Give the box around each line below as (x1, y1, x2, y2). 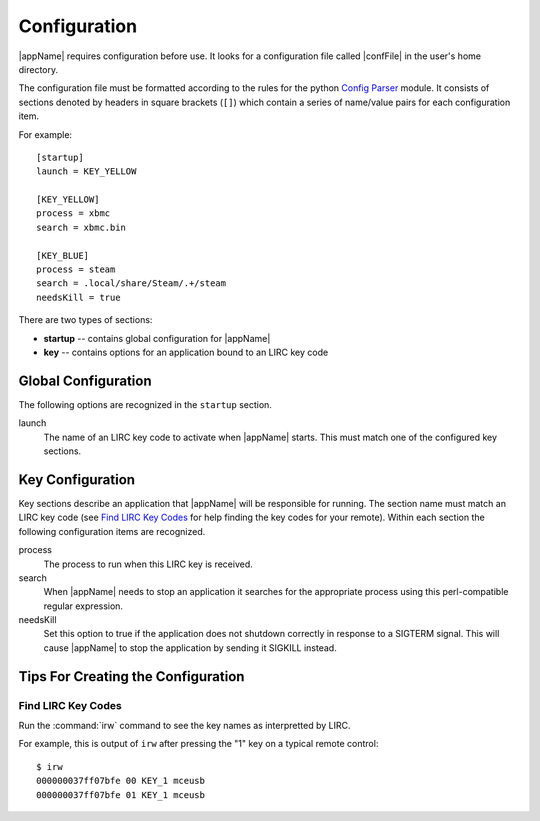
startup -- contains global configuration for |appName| (43, 332, 271, 344)
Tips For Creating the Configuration (18, 668, 245, 685)
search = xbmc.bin (36, 221, 127, 233)
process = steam (36, 264, 116, 275)
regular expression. (43, 600, 124, 612)
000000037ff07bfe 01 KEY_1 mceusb (36, 789, 205, 800)
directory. (18, 63, 59, 75)
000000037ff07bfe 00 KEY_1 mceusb (36, 775, 205, 787)
